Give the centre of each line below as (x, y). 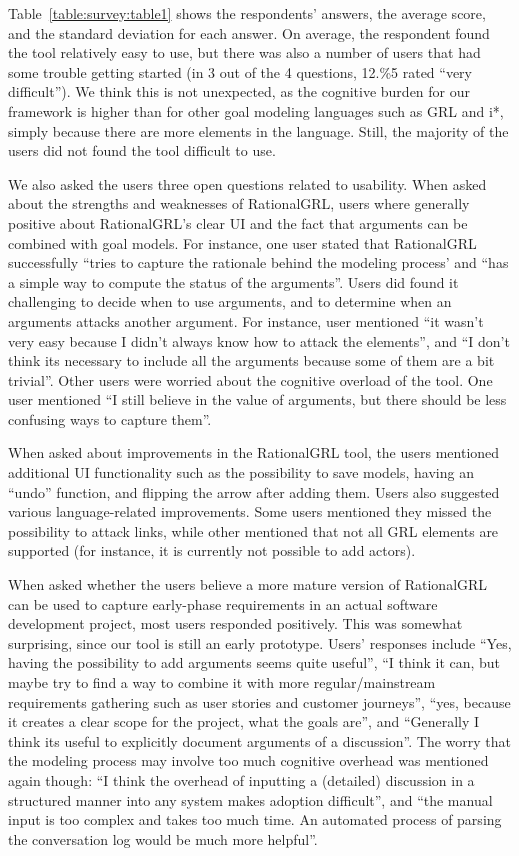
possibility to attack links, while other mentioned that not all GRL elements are (253, 530)
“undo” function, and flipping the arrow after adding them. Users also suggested (254, 491)
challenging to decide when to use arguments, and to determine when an (230, 301)
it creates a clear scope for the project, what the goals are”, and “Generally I (244, 721)
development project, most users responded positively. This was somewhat (235, 623)
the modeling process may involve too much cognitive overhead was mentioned (248, 760)
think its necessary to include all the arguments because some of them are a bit (251, 360)
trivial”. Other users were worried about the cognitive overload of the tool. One (250, 379)
